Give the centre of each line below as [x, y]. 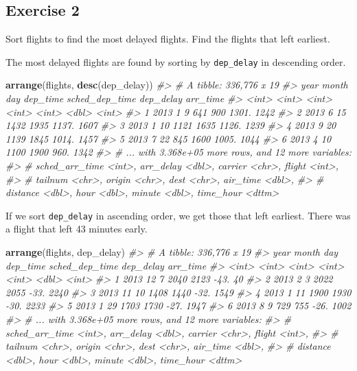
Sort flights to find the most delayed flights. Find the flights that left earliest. [168, 39]
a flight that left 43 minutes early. [77, 229]
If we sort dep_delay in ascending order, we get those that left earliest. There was [178, 215]
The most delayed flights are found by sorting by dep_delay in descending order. [176, 61]
